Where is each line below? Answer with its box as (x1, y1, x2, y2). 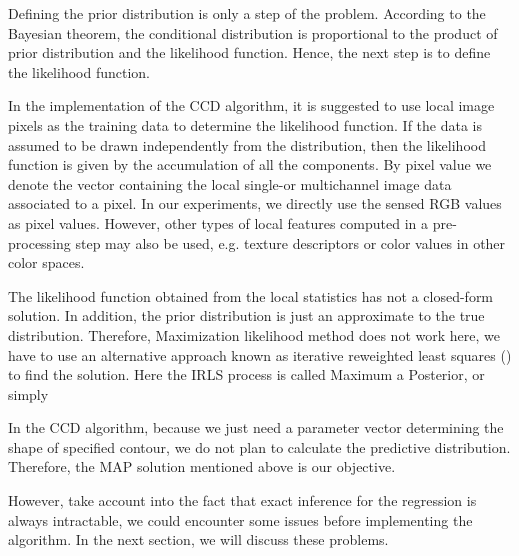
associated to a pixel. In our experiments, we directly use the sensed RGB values (8, 193, 502, 214)
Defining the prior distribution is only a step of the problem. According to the (8, 3, 486, 23)
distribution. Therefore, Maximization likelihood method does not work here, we (8, 324, 500, 345)
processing (8, 232, 71, 253)
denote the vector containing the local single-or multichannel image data (8, 173, 452, 194)
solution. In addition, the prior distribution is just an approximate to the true (8, 305, 485, 326)
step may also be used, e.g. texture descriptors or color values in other (75, 232, 506, 253)
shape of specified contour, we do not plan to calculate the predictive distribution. (8, 436, 511, 457)
